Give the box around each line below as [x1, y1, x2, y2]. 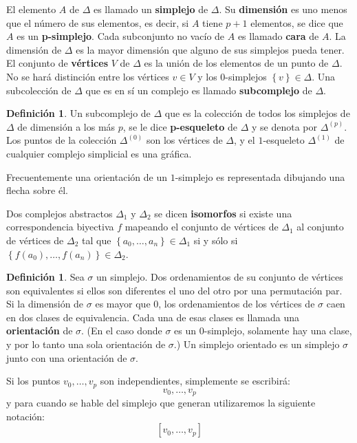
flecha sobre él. [6, 183, 68, 197]
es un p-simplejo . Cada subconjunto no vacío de [17, 29, 225, 43]
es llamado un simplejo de [93, 2, 208, 16]
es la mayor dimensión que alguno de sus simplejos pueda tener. [76, 42, 345, 56]
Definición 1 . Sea [6, 270, 85, 284]
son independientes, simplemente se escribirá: [100, 374, 291, 388]
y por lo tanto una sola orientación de [6, 337, 166, 352]
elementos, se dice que [250, 15, 343, 30]
